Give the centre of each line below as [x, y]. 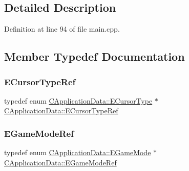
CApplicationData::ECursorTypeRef [61, 111]
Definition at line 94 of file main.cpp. [62, 29]
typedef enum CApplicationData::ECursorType [78, 100]
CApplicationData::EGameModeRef [60, 162]
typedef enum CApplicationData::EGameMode [78, 152]
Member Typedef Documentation [94, 56]
